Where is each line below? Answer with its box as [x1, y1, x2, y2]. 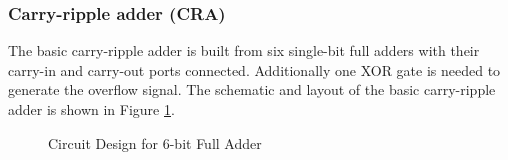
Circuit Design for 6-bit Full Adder [48, 132, 262, 153]
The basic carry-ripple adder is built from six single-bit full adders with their [8, 40, 480, 61]
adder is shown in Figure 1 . [8, 99, 175, 119]
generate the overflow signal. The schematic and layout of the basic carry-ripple [8, 79, 496, 100]
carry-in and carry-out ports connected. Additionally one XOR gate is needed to [8, 59, 501, 80]
